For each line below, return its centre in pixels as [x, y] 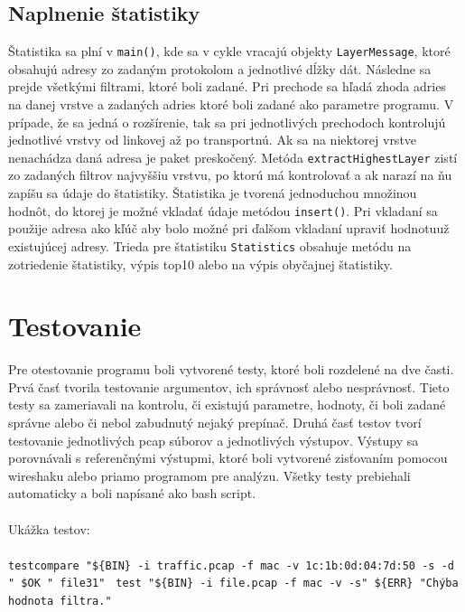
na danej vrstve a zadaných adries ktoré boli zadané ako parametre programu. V [231, 104]
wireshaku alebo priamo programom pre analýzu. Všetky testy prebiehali [209, 475]
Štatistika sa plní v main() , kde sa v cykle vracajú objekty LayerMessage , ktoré [229, 51]
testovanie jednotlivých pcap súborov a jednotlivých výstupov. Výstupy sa [214, 440]
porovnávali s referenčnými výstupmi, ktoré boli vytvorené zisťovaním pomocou [228, 458]
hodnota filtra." [60, 602]
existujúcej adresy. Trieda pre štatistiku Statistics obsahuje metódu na [210, 245]
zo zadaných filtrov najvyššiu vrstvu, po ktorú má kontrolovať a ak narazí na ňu [230, 175]
